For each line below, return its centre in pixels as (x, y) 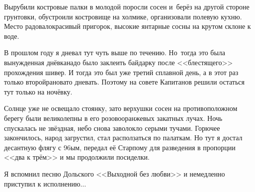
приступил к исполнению (42, 183)
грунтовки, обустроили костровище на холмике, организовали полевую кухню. (123, 16)
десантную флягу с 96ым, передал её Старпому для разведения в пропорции (120, 147)
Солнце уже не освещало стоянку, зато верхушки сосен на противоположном (121, 108)
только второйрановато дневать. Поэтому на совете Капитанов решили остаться (125, 82)
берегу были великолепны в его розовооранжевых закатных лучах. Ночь (113, 118)
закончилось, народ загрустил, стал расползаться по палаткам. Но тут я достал (123, 138)
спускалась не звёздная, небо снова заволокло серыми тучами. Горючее (112, 128)
